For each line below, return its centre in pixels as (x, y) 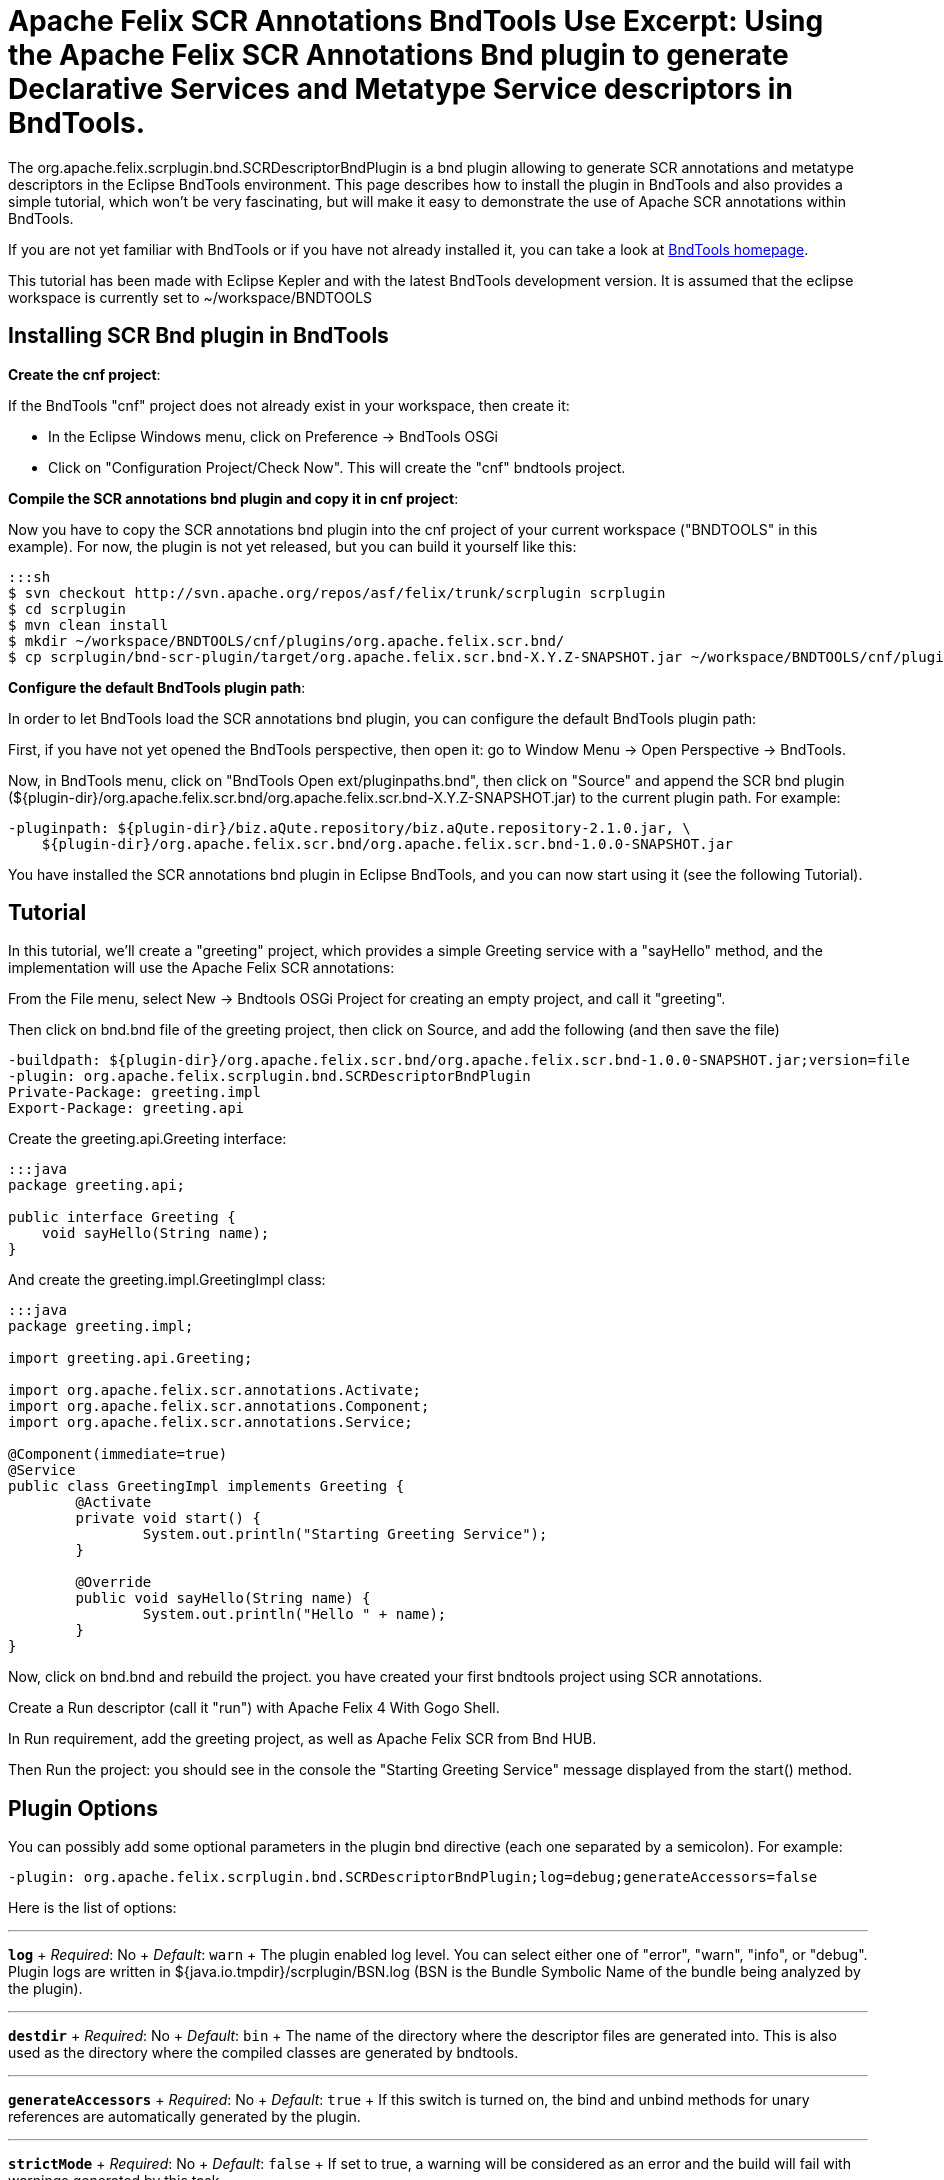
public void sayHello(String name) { (223, 1598)
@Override (113, 1582)
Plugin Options (83, 1808)
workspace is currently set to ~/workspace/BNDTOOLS (190, 297)
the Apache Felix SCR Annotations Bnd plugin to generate (398, 55)
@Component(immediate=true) (118, 1454)
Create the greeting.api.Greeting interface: (147, 1139)
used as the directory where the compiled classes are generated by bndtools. (263, 2053)
